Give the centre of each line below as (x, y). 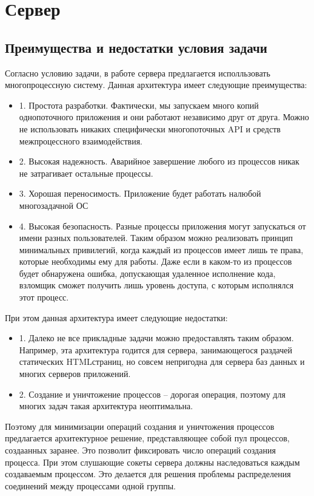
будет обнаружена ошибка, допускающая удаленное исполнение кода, (147, 273)
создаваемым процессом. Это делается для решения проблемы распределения (148, 474)
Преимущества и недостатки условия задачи (136, 47)
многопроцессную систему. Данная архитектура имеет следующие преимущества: (156, 85)
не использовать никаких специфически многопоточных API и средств (150, 128)
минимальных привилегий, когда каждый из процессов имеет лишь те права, (161, 249)
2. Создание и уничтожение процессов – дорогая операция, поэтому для (152, 394)
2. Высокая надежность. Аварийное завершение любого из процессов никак (159, 161)
